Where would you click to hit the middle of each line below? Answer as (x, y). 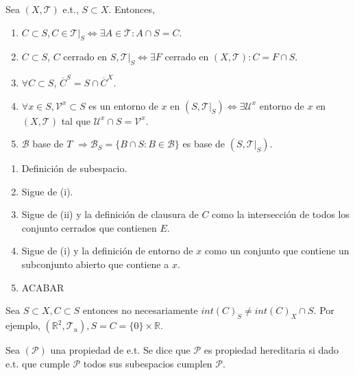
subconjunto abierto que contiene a (95, 264)
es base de (204, 144)
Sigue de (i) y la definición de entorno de (107, 251)
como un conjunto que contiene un (277, 251)
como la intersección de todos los (281, 214)
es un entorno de (123, 105)
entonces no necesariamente (140, 310)
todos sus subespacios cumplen (148, 363)
